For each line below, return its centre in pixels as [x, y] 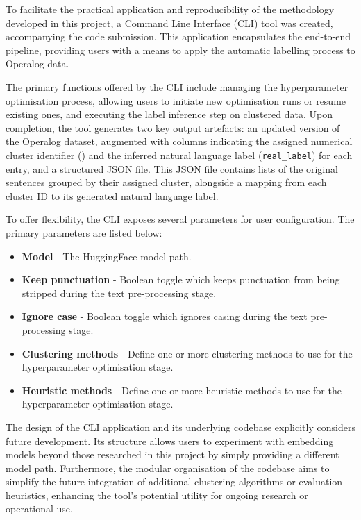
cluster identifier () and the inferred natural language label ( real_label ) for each [179, 154]
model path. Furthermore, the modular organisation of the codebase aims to [168, 468]
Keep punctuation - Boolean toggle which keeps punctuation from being [181, 279]
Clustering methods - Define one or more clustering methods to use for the [187, 353]
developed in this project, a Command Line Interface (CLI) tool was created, [169, 23]
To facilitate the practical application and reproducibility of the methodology [170, 9]
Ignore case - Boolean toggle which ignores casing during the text [165, 316]
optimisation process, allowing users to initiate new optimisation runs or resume [176, 100]
